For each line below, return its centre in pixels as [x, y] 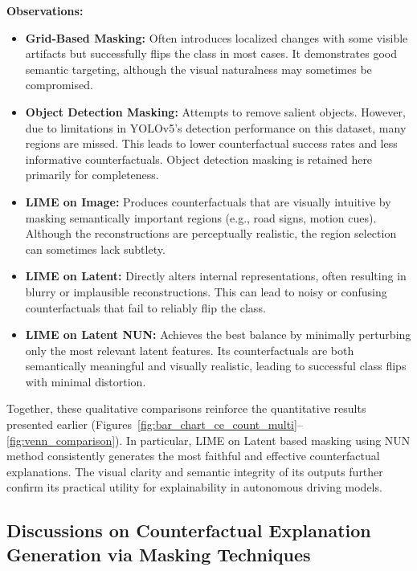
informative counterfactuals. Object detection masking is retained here [199, 159]
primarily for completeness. [92, 175]
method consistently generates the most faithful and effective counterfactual [193, 456]
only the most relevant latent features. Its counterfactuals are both [190, 350]
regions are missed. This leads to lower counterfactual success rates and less [211, 143]
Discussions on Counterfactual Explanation [189, 530]
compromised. [59, 85]
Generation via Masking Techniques [159, 554]
